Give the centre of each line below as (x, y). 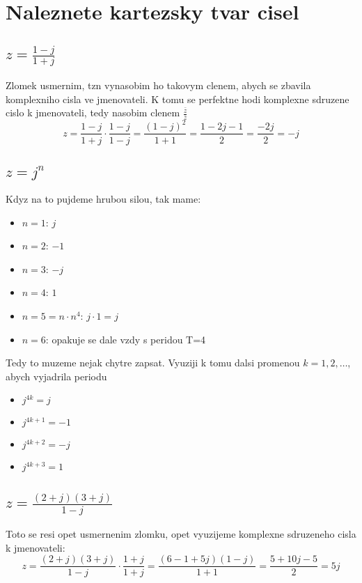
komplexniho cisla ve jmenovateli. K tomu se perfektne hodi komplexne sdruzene (178, 99)
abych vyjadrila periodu (56, 376)
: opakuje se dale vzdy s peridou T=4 (126, 339)
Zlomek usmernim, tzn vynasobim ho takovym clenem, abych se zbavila (158, 85)
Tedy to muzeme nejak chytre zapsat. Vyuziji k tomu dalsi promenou (153, 363)
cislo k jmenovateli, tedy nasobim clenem (93, 112)
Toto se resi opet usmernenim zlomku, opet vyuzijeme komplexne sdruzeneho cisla (181, 533)
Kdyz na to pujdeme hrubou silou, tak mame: (103, 199)
